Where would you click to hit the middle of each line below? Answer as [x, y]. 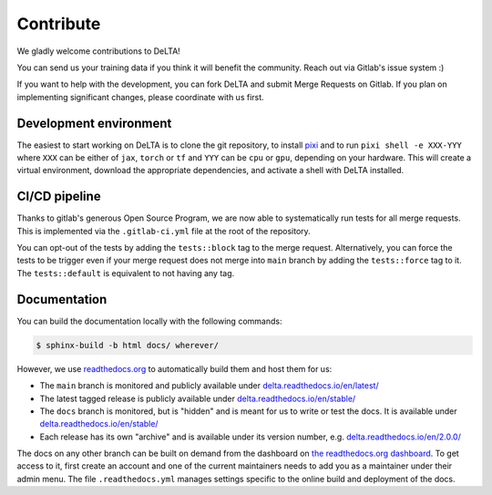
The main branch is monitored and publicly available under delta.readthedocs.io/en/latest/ [209, 386]
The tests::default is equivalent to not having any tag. [126, 273]
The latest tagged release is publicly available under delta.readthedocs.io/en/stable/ [198, 398]
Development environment [94, 123]
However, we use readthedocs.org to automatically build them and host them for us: [174, 368]
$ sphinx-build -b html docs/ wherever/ [127, 345]
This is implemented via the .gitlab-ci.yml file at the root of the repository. [164, 231]
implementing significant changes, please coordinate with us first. [140, 97]
